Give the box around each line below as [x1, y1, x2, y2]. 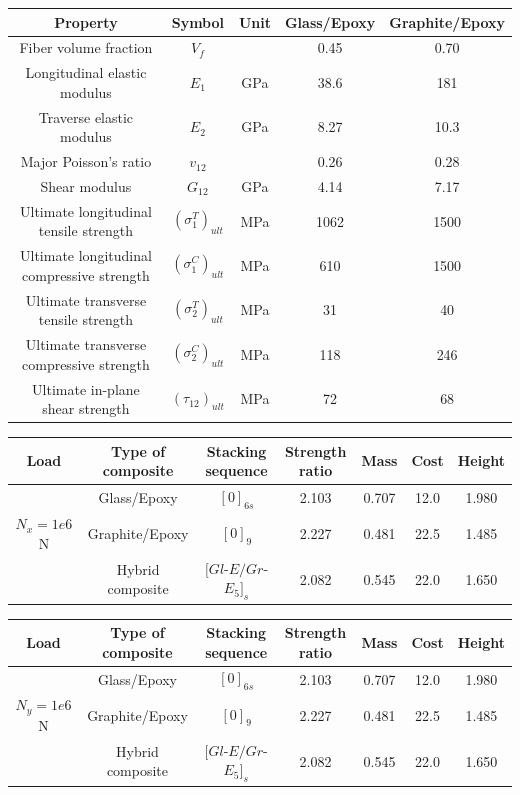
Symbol [171, 11, 225, 32]
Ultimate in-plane [32, 378, 140, 399]
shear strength [42, 398, 130, 419]
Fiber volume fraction [19, 37, 153, 58]
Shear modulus [40, 175, 132, 196]
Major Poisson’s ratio [20, 151, 152, 172]
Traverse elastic [38, 106, 134, 127]
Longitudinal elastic [25, 62, 147, 83]
